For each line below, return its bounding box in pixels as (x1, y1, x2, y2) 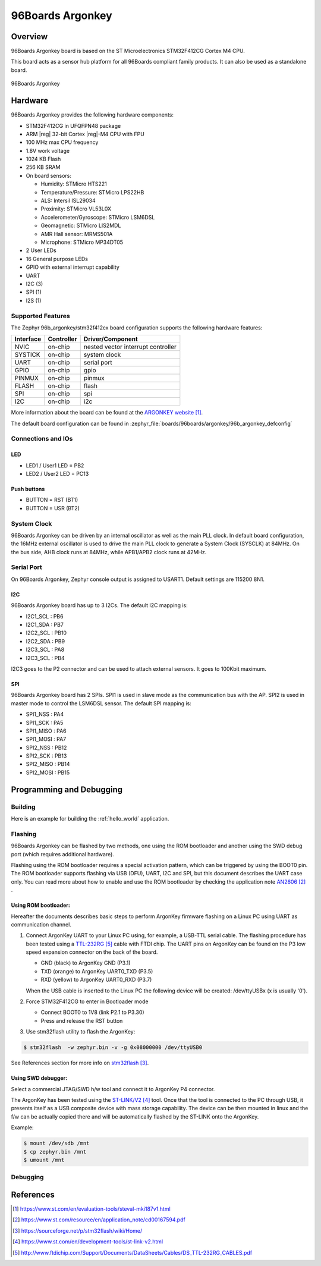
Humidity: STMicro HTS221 (40, 180, 107, 187)
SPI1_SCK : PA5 (26, 719, 64, 726)
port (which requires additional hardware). (11, 850, 114, 857)
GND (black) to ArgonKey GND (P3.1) (40, 959, 131, 966)
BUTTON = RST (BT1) (26, 497, 78, 504)
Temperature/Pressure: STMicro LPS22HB (40, 189, 144, 196)
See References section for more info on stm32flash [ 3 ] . (11, 1059, 149, 1067)
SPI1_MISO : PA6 (26, 727, 67, 734)
